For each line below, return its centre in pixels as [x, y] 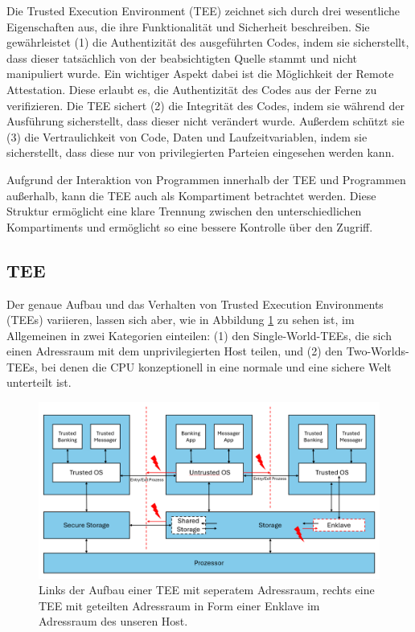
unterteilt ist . [39, 382]
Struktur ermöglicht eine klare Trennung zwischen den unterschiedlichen [184, 211]
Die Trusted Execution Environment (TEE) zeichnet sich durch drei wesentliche [203, 10]
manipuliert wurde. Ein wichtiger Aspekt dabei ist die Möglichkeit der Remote [200, 74]
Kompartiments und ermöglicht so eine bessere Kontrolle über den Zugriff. [190, 226]
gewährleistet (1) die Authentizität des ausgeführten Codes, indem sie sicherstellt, [208, 42]
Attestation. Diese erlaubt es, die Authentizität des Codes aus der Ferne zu [192, 89]
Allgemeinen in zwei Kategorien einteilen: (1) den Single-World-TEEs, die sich [199, 335]
